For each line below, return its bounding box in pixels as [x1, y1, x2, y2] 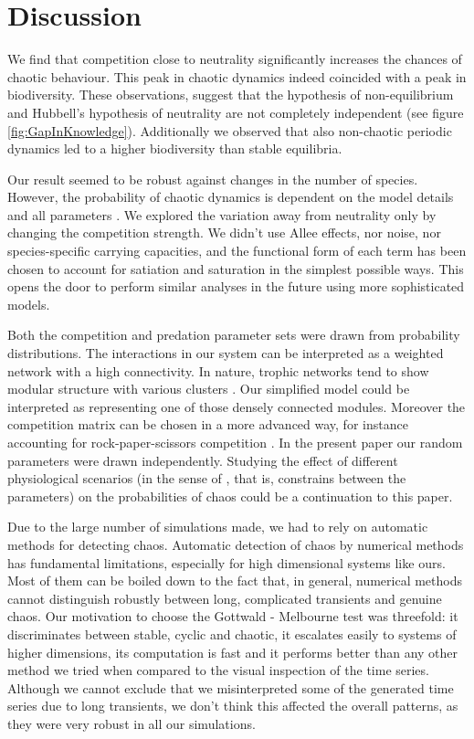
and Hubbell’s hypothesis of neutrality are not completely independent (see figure [7, 102, 464, 121]
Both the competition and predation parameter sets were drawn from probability [7, 325, 460, 344]
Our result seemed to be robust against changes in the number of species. [7, 169, 418, 188]
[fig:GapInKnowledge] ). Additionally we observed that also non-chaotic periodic [7, 121, 452, 140]
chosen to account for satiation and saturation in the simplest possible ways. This [7, 259, 464, 278]
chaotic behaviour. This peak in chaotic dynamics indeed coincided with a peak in [7, 67, 467, 86]
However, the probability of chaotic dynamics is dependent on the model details [7, 187, 454, 206]
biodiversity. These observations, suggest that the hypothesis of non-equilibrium [7, 85, 454, 104]
